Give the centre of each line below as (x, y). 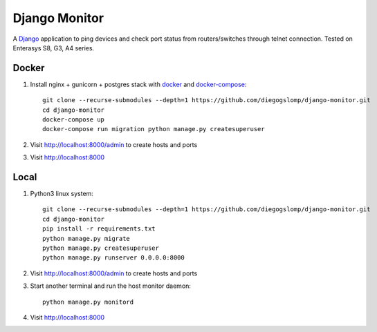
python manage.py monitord (88, 302)
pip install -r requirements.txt (99, 229)
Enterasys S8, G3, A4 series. (54, 48)
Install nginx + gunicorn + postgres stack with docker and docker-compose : (138, 84)
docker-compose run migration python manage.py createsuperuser (154, 129)
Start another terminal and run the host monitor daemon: (111, 286)
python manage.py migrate (86, 238)
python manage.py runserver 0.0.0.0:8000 (113, 258)
